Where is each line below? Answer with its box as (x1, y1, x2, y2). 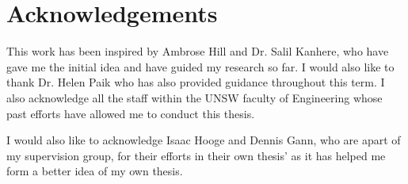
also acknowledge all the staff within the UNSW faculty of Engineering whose (6, 89, 383, 105)
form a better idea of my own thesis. (6, 163, 183, 179)
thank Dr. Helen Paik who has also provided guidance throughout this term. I (6, 74, 385, 90)
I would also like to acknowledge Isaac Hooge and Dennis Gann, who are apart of (6, 132, 401, 148)
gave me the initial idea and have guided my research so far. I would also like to (6, 58, 395, 75)
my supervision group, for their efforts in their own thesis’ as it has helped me (6, 147, 386, 163)
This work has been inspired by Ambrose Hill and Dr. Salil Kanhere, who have (6, 43, 389, 59)
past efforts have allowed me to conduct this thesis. (6, 105, 255, 121)
